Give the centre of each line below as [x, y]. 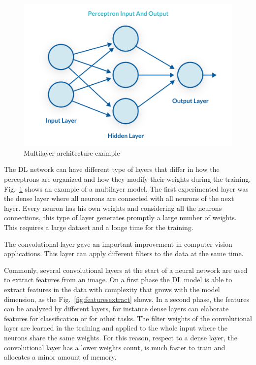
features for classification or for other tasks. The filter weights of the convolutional [128, 318]
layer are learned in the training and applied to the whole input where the [116, 328]
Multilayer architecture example [72, 152]
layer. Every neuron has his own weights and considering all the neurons [113, 208]
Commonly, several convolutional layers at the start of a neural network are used [126, 270]
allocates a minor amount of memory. [60, 357]
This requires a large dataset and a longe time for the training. [99, 227]
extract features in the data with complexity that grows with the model [112, 289]
